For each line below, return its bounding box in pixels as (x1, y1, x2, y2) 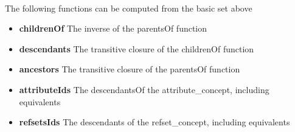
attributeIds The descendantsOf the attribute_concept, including (19, 83, 269, 96)
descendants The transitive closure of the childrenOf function (19, 42, 254, 55)
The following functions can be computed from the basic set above (5, 1, 252, 14)
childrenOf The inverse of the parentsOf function (19, 22, 207, 35)
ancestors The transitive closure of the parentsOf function (19, 63, 240, 75)
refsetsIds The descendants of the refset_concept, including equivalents (19, 116, 290, 128)
